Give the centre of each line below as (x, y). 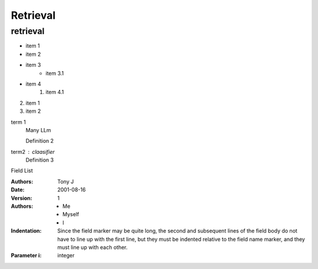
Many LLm (38, 130)
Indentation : (26, 231)
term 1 (18, 122)
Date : (18, 190)
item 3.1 (55, 73)
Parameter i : (26, 255)
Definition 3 (40, 160)
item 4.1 (55, 92)
